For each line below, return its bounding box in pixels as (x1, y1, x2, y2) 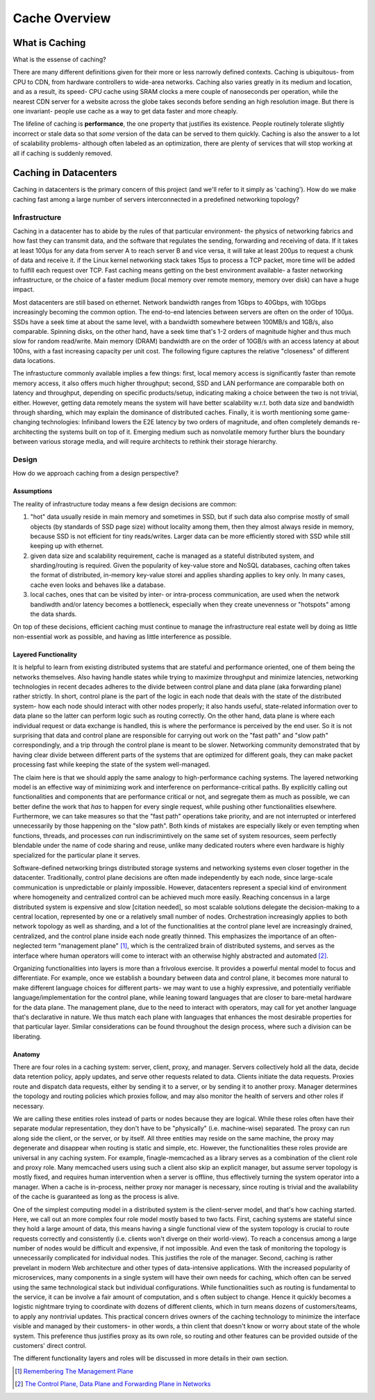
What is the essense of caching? (12, 56, 107, 64)
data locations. (12, 357, 56, 365)
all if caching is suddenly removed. (12, 149, 112, 157)
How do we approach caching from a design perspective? (12, 469, 179, 478)
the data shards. (30, 610, 77, 618)
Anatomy (12, 1050, 40, 1059)
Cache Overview (12, 10, 111, 26)
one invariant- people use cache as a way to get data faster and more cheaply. (12, 107, 238, 115)
